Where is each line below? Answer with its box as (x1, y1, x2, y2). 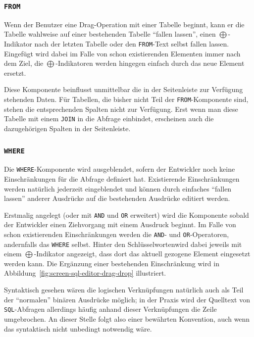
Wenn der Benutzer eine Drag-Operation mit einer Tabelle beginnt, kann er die (4, 19, 245, 29)
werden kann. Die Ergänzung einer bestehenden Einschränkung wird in (4, 258, 219, 268)
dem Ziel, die (4, 58, 44, 68)
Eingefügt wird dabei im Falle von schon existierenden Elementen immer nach (4, 48, 241, 58)
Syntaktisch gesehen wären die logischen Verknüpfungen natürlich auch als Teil (4, 285, 244, 295)
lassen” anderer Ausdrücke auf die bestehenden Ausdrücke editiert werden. (4, 193, 230, 203)
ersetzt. (4, 67, 26, 78)
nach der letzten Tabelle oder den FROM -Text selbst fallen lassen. (34, 38, 229, 48)
